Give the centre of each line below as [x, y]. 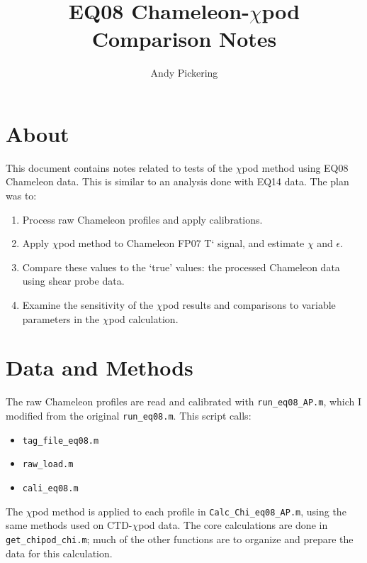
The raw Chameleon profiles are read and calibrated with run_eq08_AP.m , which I [184, 401]
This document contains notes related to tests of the [119, 167]
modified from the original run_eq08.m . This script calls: [129, 415]
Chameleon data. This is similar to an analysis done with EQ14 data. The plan [177, 181]
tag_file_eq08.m [61, 441]
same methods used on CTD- [69, 525]
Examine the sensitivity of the [88, 305]
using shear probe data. [73, 281]
